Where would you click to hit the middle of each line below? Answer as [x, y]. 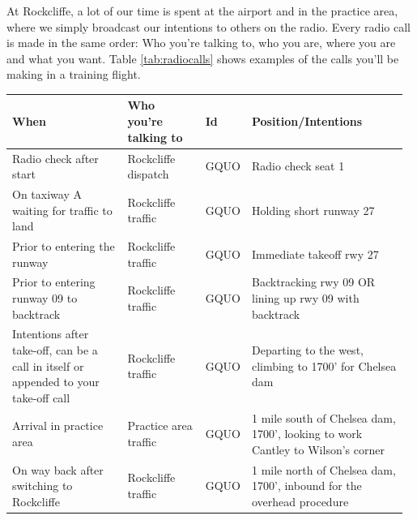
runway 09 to [45, 298]
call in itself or [48, 365]
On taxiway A [47, 193]
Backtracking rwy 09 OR [314, 282]
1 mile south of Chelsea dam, [324, 417]
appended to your [56, 382]
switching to [43, 486]
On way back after [58, 469]
